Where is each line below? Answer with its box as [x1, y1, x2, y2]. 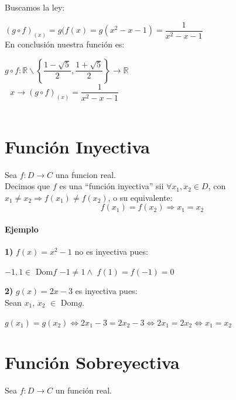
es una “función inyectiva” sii [59, 180, 164, 192]
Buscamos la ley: [5, 1, 65, 13]
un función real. [55, 384, 112, 396]
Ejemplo [5, 223, 39, 235]
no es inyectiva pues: [74, 245, 148, 258]
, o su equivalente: [108, 191, 173, 203]
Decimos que [5, 180, 50, 192]
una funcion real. [55, 168, 116, 180]
